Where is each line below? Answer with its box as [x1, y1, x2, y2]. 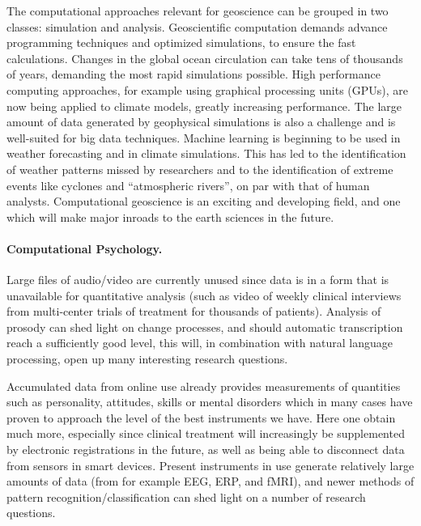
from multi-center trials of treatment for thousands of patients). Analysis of [6, 303, 381, 320]
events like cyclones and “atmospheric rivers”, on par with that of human [6, 176, 370, 193]
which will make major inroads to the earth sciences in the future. [6, 208, 334, 225]
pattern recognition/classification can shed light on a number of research [6, 488, 366, 505]
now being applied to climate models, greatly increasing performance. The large [6, 97, 402, 114]
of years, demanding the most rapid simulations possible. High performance [6, 66, 381, 83]
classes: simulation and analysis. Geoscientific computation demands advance [6, 18, 388, 35]
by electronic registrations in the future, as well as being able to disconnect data [6, 441, 405, 458]
